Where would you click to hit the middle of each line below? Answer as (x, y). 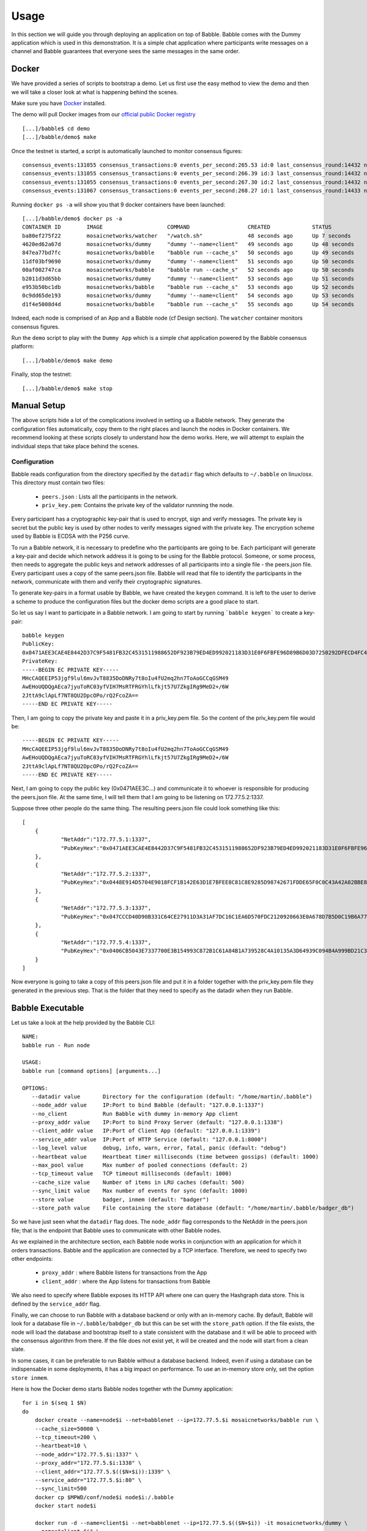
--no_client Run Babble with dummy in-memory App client (135, 1114)
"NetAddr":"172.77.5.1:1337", (106, 840)
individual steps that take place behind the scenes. (75, 446)
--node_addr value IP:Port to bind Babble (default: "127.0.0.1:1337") (148, 1105)
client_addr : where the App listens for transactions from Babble (126, 1281)
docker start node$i (65, 1506)
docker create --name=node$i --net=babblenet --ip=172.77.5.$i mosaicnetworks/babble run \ (177, 1420)
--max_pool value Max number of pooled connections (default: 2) (140, 1165)
